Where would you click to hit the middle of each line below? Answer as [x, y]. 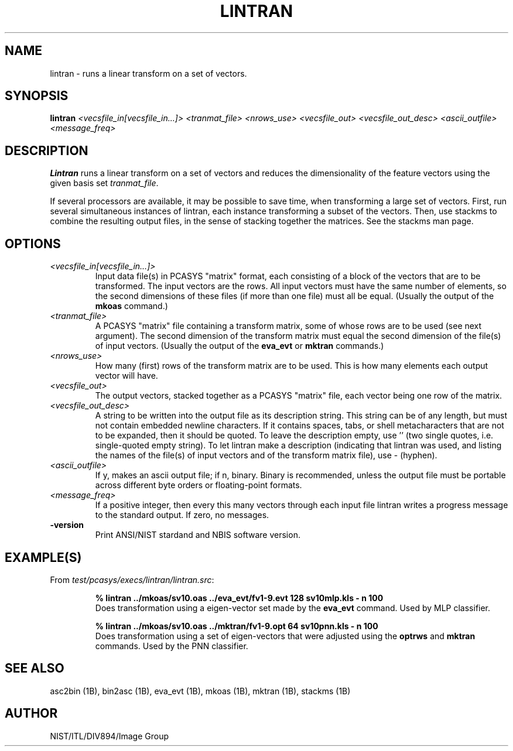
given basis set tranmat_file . [104, 183]
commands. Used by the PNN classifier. [172, 646]
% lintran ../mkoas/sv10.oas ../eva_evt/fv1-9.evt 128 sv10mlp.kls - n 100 [239, 598]
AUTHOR [31, 714]
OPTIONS [33, 244]
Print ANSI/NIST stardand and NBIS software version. [198, 535]
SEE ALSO [35, 668]
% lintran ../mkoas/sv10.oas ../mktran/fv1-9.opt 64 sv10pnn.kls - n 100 [237, 626]
